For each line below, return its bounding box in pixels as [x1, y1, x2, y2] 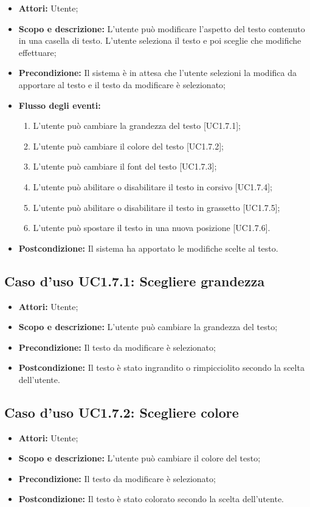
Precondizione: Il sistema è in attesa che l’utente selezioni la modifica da [18, 66, 297, 79]
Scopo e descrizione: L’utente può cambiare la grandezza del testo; [18, 320, 278, 333]
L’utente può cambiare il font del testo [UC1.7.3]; [33, 160, 217, 173]
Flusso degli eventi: [18, 98, 101, 111]
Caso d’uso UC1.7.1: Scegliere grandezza [4, 271, 265, 290]
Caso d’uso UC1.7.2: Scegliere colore [4, 402, 239, 421]
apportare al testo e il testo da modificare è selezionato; [18, 78, 226, 91]
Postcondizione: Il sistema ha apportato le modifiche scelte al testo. [18, 241, 278, 254]
